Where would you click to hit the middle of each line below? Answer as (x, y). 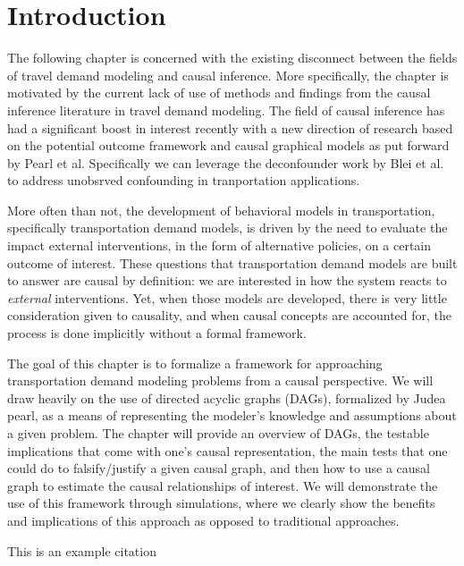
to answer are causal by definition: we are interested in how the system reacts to (227, 280)
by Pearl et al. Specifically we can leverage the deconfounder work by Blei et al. (226, 162)
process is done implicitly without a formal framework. (157, 333)
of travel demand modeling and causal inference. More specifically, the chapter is (228, 75)
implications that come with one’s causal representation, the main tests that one (228, 450)
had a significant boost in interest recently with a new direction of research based (230, 127)
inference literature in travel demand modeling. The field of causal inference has (226, 110)
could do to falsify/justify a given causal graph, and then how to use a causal (219, 468)
